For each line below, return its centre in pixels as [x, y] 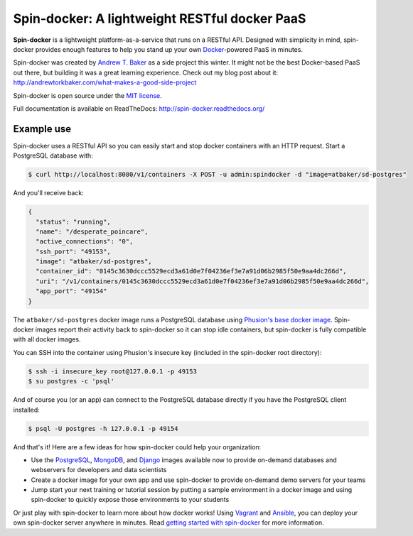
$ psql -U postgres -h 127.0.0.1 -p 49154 [103, 428]
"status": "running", [74, 221]
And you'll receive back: [49, 193]
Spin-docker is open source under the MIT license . [88, 95]
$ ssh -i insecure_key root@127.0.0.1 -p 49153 [112, 371]
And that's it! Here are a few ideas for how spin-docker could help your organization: [137, 447]
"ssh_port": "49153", [74, 251]
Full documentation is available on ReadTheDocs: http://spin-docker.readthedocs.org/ [139, 108]
